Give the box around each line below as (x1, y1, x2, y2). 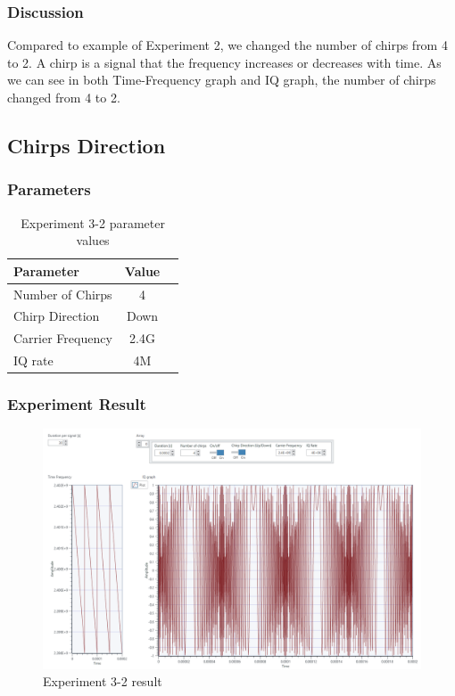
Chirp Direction (13, 307, 100, 325)
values (76, 231, 110, 250)
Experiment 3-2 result (43, 672, 162, 691)
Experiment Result (7, 393, 146, 415)
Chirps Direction (7, 131, 166, 159)
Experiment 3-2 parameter (21, 213, 165, 232)
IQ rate (13, 351, 54, 370)
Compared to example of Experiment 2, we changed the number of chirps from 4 (7, 36, 448, 54)
